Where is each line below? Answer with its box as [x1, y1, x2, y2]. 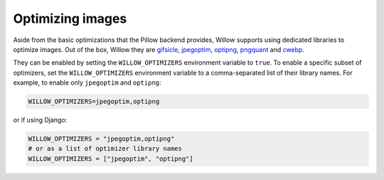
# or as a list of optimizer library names [28, 144, 183, 153]
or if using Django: [13, 116, 68, 125]
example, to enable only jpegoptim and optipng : [13, 78, 161, 87]
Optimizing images [13, 11, 127, 26]
